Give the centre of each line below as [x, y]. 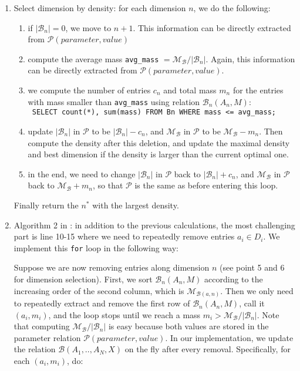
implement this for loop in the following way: [96, 247]
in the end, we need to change [82, 173]
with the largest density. [136, 205]
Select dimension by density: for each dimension [100, 8]
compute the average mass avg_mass [93, 58]
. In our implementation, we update [229, 337]
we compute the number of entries [89, 90]
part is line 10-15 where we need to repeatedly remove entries [124, 236]
